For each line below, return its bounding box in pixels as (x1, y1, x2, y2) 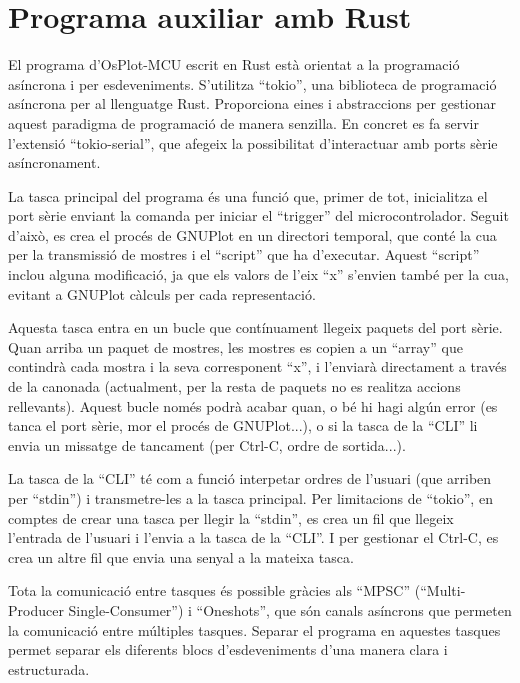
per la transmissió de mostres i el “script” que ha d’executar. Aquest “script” (8, 244, 480, 265)
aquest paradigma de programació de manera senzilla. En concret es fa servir (8, 112, 479, 133)
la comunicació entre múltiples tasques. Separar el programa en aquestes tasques (8, 619, 501, 640)
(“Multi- (414, 580, 466, 601)
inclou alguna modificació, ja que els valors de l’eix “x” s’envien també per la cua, (8, 264, 509, 285)
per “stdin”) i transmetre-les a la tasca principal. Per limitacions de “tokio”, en (8, 488, 493, 508)
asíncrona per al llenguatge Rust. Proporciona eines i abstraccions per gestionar (8, 93, 497, 114)
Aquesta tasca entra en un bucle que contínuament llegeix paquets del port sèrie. (8, 317, 503, 338)
